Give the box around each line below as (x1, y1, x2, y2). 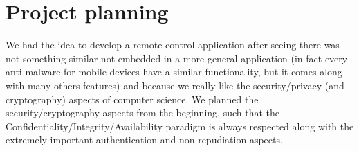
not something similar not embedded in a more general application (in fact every (6, 51, 348, 65)
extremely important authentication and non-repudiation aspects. (6, 132, 283, 147)
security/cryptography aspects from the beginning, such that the (6, 105, 279, 120)
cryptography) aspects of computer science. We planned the (6, 91, 259, 106)
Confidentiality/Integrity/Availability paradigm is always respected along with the (6, 118, 354, 133)
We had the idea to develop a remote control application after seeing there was (6, 37, 340, 52)
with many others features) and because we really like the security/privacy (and (6, 78, 344, 92)
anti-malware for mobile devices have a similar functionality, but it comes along (6, 64, 342, 79)
